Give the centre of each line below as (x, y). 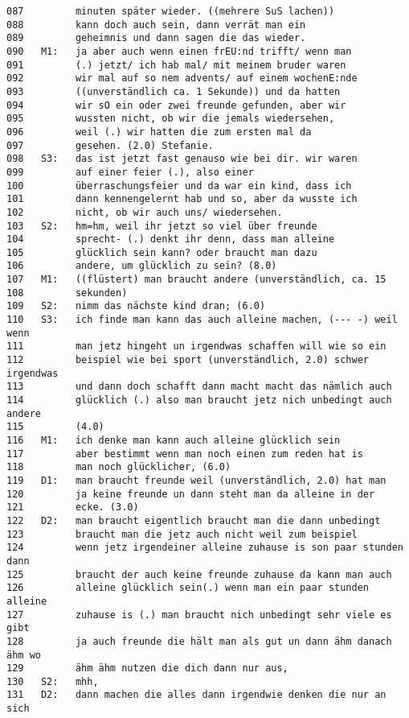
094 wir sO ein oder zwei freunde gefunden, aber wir (176, 105)
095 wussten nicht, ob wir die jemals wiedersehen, (171, 119)
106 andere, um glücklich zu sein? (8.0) (142, 266)
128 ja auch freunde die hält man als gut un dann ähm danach (199, 641)
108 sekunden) (67, 293)
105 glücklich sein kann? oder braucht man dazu (162, 252)
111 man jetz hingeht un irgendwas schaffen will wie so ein (196, 347)
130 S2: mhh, (53, 681)
